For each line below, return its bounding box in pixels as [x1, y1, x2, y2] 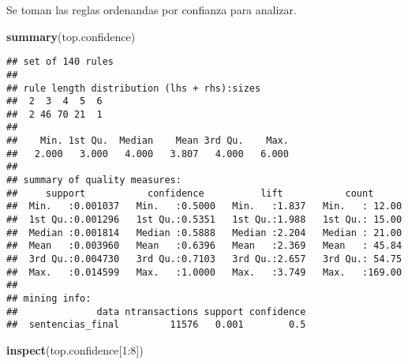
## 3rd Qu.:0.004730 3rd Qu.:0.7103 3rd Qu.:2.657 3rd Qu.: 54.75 [6, 253, 402, 265]
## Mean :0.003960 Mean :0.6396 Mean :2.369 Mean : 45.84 [6, 240, 402, 252]
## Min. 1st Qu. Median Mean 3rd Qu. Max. [6, 135, 289, 147]
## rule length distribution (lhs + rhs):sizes [6, 82, 261, 94]
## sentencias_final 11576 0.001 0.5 [6, 319, 306, 331]
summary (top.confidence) [6, 28, 136, 44]
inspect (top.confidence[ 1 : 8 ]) [6, 341, 144, 358]
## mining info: [6, 293, 92, 304]
